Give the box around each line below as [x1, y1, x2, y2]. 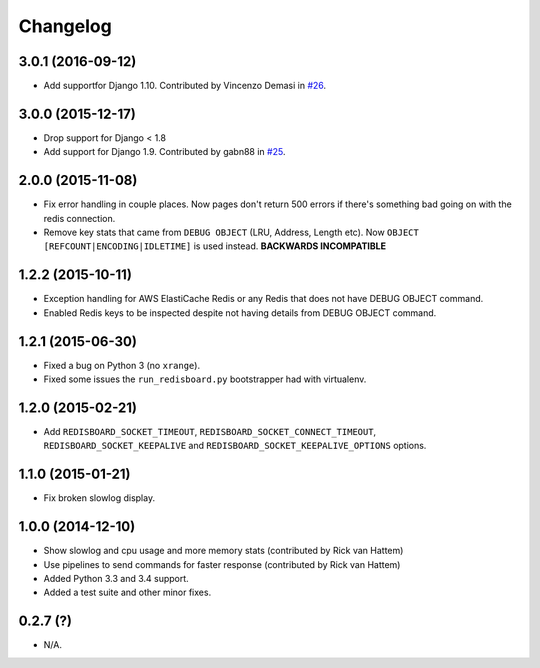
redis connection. [43, 212, 116, 224]
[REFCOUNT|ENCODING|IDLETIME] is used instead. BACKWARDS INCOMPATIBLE [43, 240, 387, 252]
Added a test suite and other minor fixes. [43, 586, 212, 599]
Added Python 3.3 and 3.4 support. [43, 572, 189, 584]
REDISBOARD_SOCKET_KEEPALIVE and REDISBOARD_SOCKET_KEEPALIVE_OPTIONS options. [43, 440, 427, 452]
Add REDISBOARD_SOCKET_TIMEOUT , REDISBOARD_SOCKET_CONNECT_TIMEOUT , [43, 425, 377, 437]
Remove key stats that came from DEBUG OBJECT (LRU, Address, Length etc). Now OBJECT [43, 226, 419, 239]
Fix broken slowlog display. [43, 492, 155, 504]
